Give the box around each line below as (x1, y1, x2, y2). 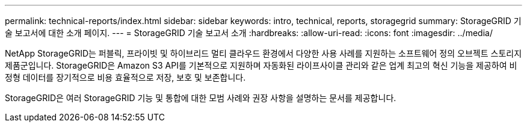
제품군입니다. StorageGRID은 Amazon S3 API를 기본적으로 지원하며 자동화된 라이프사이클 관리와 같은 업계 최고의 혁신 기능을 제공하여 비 (5, 60, 517, 70)
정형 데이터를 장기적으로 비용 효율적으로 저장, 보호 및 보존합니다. (5, 72, 246, 82)
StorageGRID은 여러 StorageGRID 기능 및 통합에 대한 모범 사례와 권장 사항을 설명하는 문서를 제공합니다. (5, 93, 396, 103)
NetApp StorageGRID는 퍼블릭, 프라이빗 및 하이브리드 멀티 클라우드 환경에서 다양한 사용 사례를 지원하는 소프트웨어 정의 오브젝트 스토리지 (5, 48, 522, 58)
